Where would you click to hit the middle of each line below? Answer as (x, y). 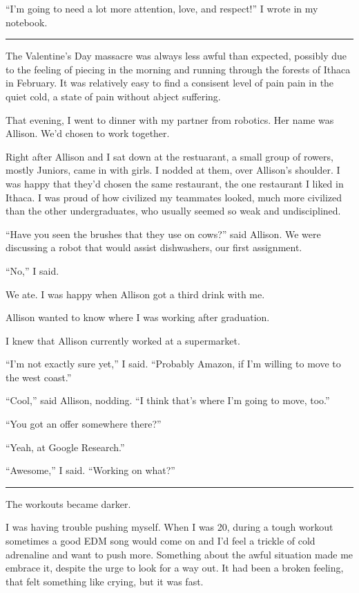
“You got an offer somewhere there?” (84, 424)
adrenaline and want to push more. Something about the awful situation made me (179, 554)
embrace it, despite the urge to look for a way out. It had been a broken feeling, (175, 568)
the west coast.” (39, 377)
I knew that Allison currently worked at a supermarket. (123, 340)
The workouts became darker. (68, 503)
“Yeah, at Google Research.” (65, 447)
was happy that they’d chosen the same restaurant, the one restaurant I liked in (175, 183)
